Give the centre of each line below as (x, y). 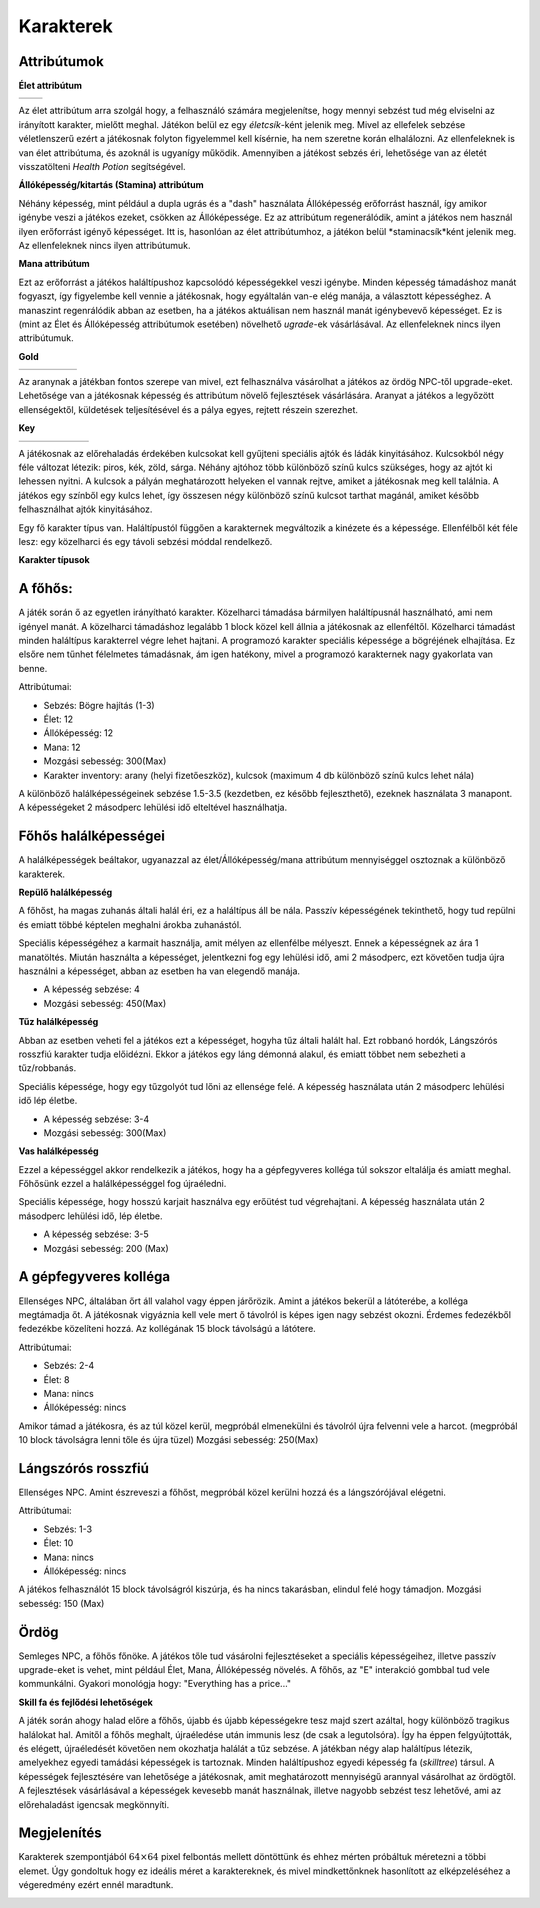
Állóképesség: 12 (78, 733)
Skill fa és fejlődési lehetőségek (86, 1702)
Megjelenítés (60, 1833)
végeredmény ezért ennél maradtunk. (96, 1885)
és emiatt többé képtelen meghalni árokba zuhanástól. (130, 924)
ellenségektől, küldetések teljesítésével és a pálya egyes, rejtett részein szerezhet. (188, 409)
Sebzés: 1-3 (68, 1529)
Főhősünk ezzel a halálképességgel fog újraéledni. (122, 1184)
